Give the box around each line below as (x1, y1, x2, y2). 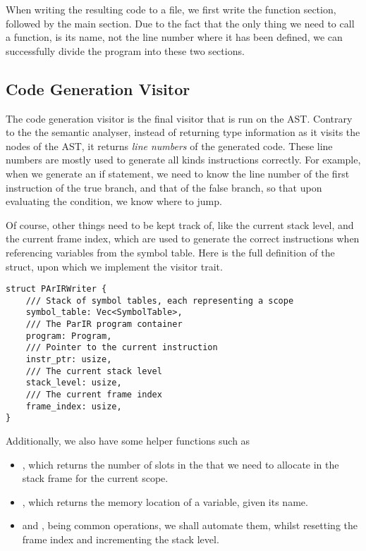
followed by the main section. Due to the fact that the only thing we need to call (6, 16, 355, 30)
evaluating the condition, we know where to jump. (6, 194, 222, 209)
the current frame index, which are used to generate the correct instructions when (6, 231, 360, 246)
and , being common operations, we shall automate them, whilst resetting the (22, 518, 358, 533)
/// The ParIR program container (25, 319, 183, 330)
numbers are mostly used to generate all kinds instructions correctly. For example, (6, 152, 361, 167)
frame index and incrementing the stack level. (22, 531, 219, 546)
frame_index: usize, (25, 401, 122, 411)
